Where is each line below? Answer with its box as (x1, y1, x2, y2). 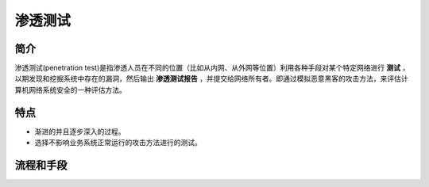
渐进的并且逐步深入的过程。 (34, 127, 126, 136)
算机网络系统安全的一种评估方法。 (14, 85, 126, 94)
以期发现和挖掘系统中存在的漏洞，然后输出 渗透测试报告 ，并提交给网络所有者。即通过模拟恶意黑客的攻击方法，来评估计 (14, 74, 408, 83)
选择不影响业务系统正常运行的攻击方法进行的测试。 (34, 138, 202, 147)
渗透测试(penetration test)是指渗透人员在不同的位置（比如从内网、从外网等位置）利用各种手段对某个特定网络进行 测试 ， (14, 63, 410, 73)
